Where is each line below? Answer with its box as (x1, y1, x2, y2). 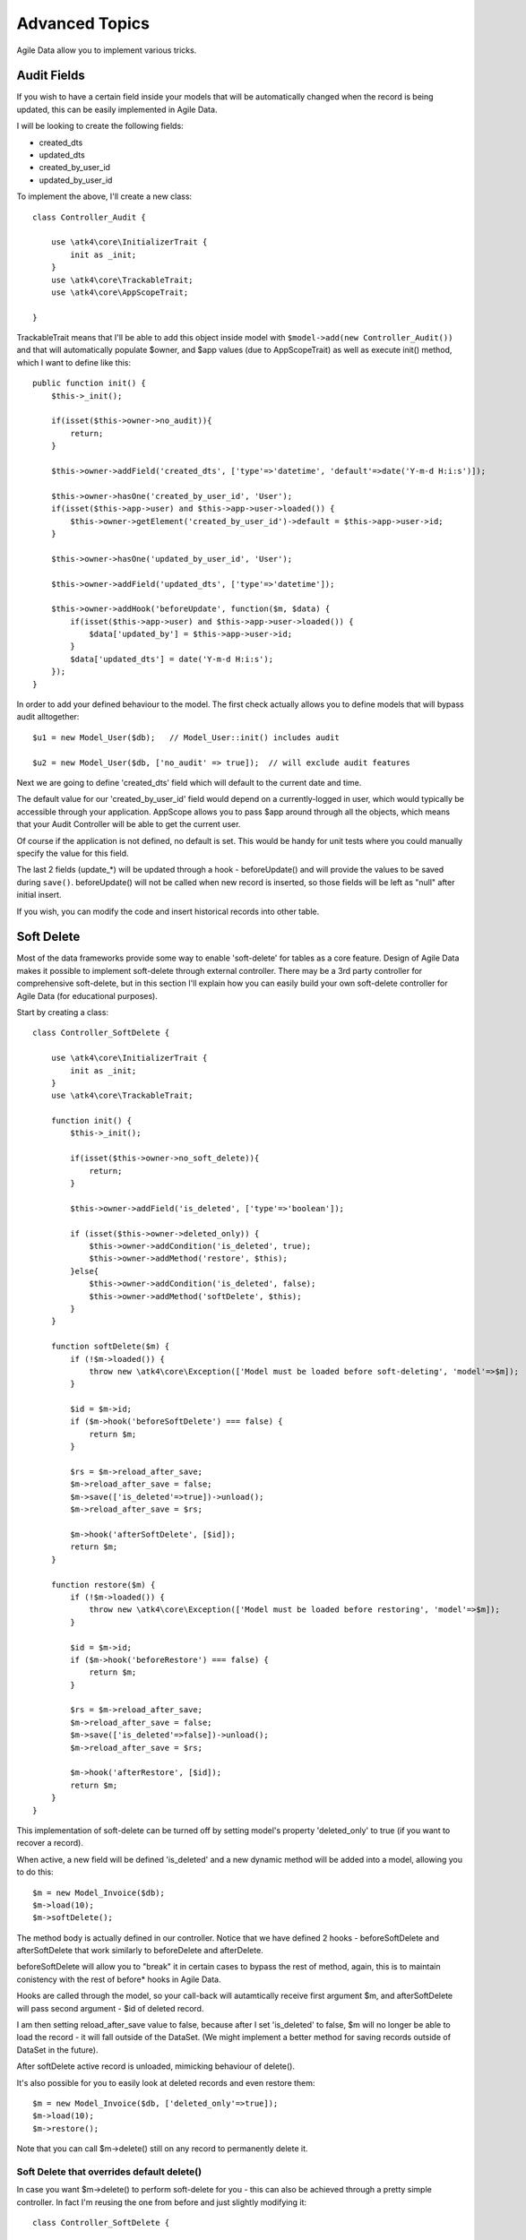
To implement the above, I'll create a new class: (16, 191, 193, 202)
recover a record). (16, 1838, 84, 1848)
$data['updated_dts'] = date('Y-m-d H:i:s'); (70, 654, 273, 664)
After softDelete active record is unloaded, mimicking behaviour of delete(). (16, 2061, 296, 2072)
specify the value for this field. (16, 848, 129, 858)
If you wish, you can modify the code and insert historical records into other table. (16, 906, 320, 917)
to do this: (16, 1866, 54, 1877)
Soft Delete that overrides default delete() (16, 2165, 202, 2177)
